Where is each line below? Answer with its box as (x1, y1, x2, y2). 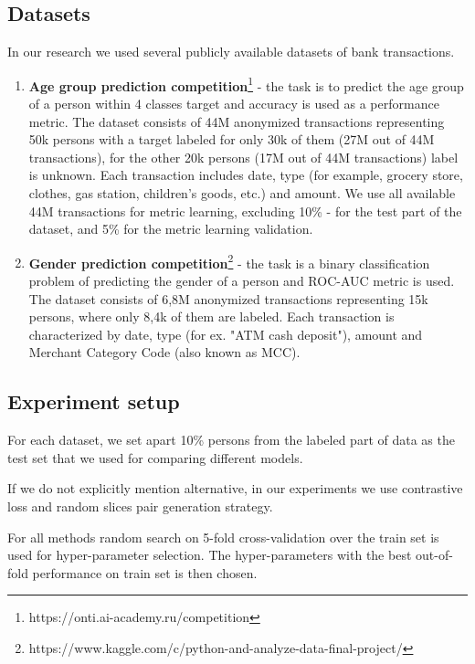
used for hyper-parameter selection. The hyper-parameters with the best (7, 545, 412, 564)
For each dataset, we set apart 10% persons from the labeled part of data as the (7, 430, 455, 449)
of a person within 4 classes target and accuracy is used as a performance (28, 94, 439, 113)
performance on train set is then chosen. (32, 563, 258, 582)
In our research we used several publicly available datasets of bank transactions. (7, 42, 455, 61)
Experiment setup (7, 387, 180, 416)
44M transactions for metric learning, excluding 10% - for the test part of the (28, 201, 462, 220)
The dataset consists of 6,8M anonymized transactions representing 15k (28, 289, 428, 308)
